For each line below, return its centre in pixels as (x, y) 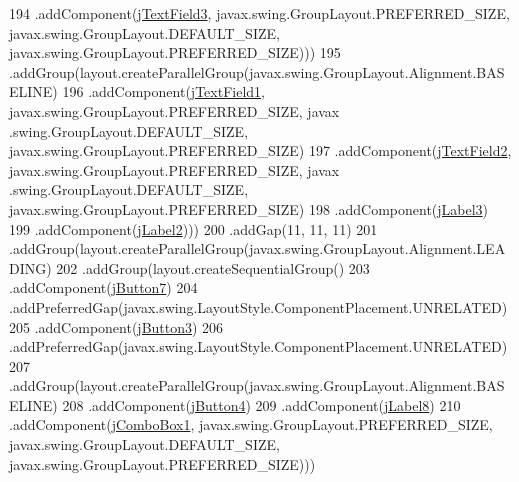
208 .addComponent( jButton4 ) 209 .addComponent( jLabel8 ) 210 (261, 404)
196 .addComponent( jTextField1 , (163, 91)
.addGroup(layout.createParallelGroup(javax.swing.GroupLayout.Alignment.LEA (257, 248)
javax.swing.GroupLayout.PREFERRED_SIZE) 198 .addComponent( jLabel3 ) (249, 208)
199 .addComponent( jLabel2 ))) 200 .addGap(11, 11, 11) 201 (193, 228)
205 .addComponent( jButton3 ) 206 (116, 326)
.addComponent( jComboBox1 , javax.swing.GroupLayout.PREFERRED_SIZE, (251, 424)
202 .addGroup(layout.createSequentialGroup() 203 (213, 267)
